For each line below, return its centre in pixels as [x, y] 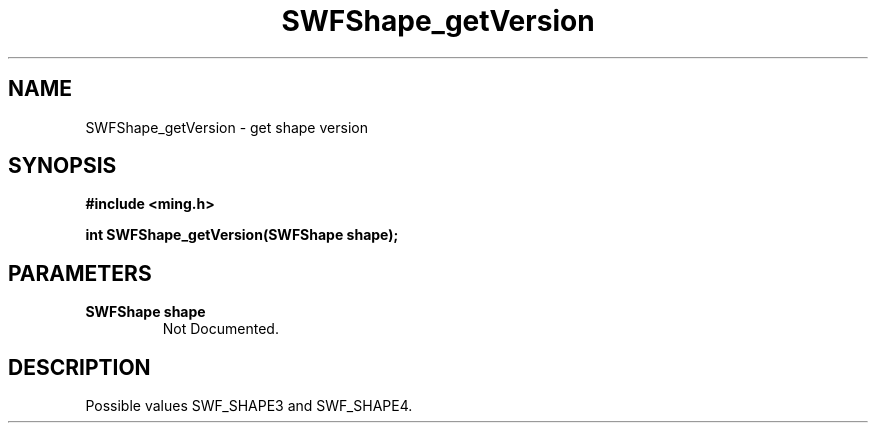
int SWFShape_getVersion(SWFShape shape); [242, 235]
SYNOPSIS [62, 166]
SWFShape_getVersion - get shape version [226, 127]
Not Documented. [220, 329]
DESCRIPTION [79, 367]
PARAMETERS [80, 273]
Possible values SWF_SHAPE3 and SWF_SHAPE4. [249, 406]
